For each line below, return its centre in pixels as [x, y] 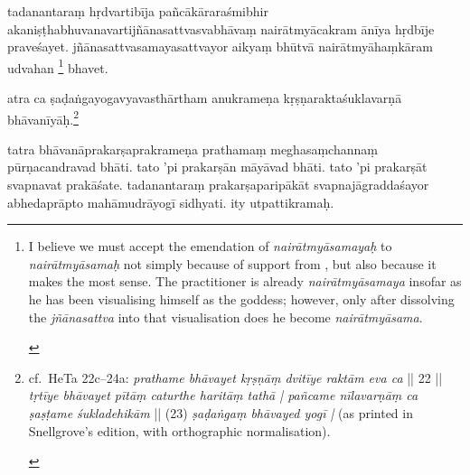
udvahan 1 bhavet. [58, 66]
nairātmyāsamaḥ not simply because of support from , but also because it [232, 263]
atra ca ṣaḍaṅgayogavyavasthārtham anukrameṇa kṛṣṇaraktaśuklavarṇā [205, 98]
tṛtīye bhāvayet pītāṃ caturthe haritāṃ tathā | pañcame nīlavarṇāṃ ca [223, 395]
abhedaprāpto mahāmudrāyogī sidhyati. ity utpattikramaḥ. [171, 202]
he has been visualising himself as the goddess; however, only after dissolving [241, 299]
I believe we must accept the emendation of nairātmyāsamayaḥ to [210, 246]
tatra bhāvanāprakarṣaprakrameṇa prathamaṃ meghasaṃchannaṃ [193, 149]
